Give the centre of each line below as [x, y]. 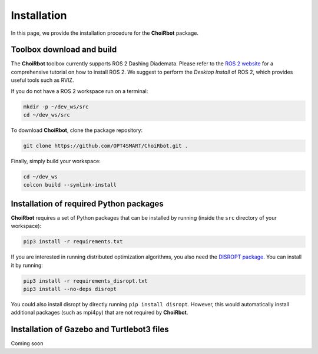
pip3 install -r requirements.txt [73, 242]
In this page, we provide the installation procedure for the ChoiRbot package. [105, 33]
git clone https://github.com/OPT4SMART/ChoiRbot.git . [106, 145]
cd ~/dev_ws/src [47, 115]
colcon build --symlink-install [70, 185]
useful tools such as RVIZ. [42, 80]
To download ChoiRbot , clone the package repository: [77, 130]
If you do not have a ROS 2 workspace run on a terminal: [79, 91]
